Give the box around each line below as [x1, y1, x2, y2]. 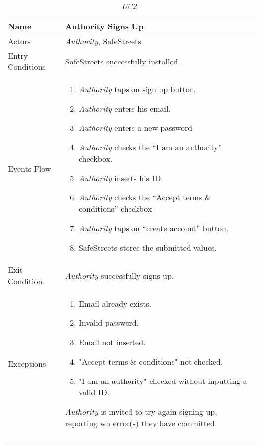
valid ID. [78, 386, 110, 398]
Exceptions [8, 357, 46, 369]
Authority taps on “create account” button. [78, 222, 229, 234]
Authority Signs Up [65, 20, 144, 32]
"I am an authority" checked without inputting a [78, 375, 247, 386]
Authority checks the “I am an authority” [78, 141, 222, 153]
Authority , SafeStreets [65, 35, 141, 47]
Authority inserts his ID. [78, 172, 163, 184]
